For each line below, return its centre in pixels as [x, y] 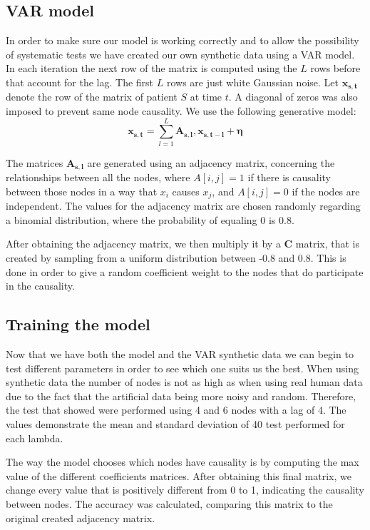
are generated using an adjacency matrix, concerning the [211, 162]
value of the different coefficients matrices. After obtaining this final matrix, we [179, 475]
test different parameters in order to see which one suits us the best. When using [183, 368]
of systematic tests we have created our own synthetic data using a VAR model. [180, 54]
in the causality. [40, 286]
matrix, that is [328, 244]
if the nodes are [326, 191]
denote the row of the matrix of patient [92, 97]
